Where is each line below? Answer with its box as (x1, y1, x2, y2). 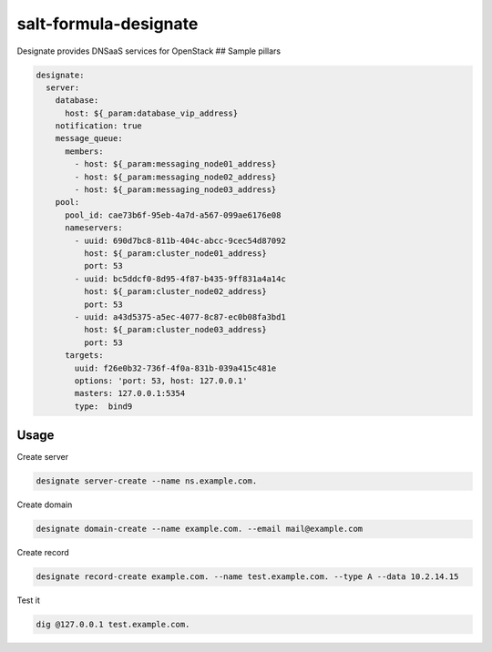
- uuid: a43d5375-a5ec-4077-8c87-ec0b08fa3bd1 (74, 311, 286, 322)
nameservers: (65, 223, 123, 233)
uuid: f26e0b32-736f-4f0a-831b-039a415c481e (74, 362, 277, 373)
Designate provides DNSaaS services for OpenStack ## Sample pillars (16, 46, 282, 56)
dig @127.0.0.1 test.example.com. (36, 619, 190, 630)
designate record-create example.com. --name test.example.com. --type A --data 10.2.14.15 (36, 572, 459, 582)
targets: (65, 351, 104, 361)
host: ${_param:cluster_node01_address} (83, 249, 268, 259)
